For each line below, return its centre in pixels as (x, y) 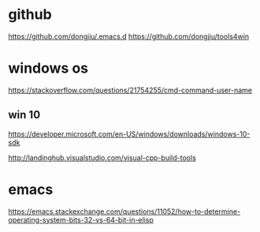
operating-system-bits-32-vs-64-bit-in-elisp (81, 219)
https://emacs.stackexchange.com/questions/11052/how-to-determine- (124, 211)
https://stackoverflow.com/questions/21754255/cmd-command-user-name (130, 90)
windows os (48, 68)
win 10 (24, 115)
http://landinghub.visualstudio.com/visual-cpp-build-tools (102, 157)
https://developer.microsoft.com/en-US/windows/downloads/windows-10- (129, 134)
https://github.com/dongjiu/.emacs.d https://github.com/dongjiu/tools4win (129, 36)
